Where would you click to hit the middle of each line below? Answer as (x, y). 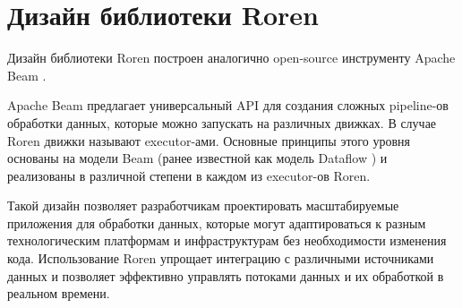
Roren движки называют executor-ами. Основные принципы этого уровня (209, 140)
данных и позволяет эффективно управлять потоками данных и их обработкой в (226, 275)
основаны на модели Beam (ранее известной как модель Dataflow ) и (197, 158)
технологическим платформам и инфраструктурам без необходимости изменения (227, 240)
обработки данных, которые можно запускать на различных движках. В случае (222, 122)
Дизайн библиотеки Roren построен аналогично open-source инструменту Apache (231, 58)
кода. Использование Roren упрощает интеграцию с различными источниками (221, 258)
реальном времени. (59, 293)
